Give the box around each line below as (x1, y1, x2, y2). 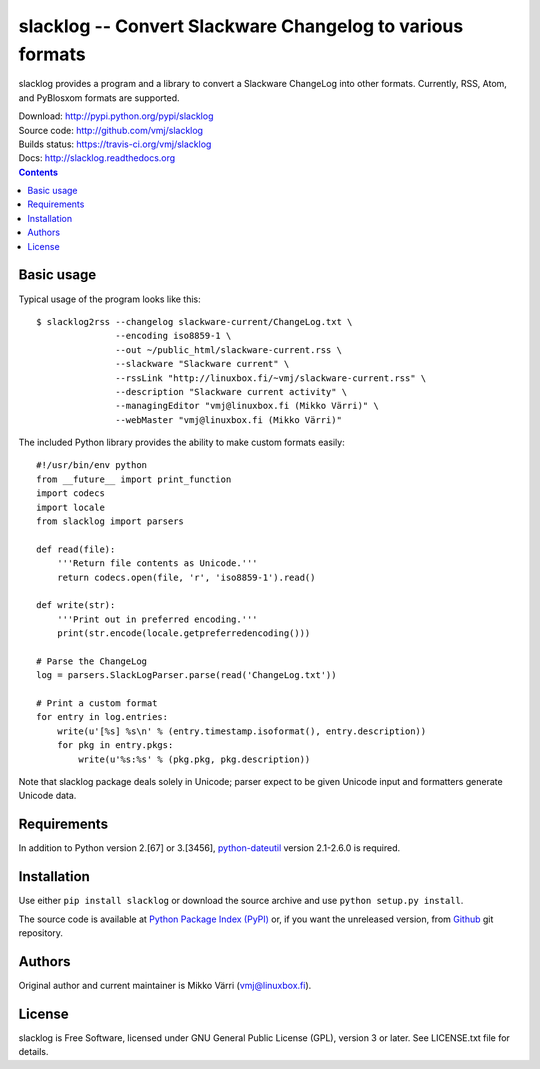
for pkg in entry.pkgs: (56, 740, 174, 751)
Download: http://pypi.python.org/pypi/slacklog (18, 110, 214, 122)
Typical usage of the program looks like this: (18, 293, 202, 305)
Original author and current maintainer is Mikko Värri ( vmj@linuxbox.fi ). (18, 979, 312, 991)
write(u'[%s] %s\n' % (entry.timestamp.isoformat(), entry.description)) (56, 725, 427, 737)
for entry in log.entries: (36, 711, 169, 723)
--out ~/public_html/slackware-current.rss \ (115, 344, 342, 355)
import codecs (36, 488, 105, 499)
